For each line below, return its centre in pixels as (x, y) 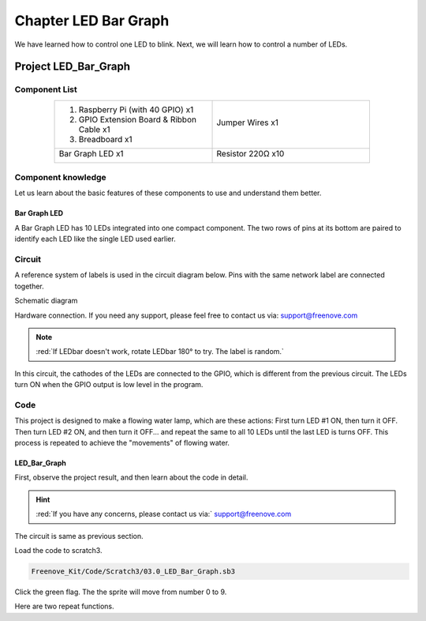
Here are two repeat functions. (64, 606)
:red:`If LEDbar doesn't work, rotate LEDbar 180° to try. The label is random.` (160, 352)
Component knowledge (60, 178)
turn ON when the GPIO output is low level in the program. (109, 385)
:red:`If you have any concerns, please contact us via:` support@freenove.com (164, 514)
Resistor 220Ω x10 (250, 153)
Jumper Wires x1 (248, 122)
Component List (46, 89)
